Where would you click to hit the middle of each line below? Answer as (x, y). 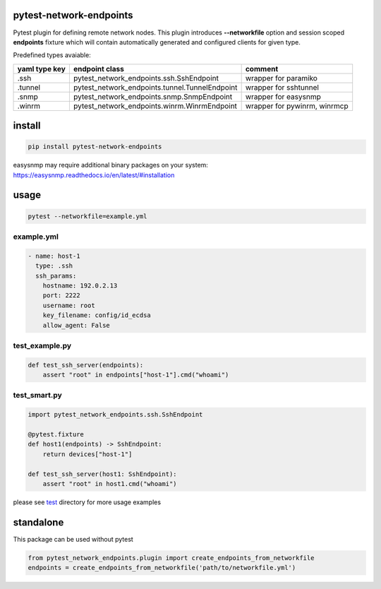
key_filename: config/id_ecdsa (97, 315)
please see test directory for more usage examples (87, 502)
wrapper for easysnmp (283, 97)
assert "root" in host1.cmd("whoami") (110, 483)
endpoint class (99, 69)
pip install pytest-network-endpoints (95, 147)
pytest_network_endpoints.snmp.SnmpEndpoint (153, 97)
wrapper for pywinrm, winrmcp (297, 106)
